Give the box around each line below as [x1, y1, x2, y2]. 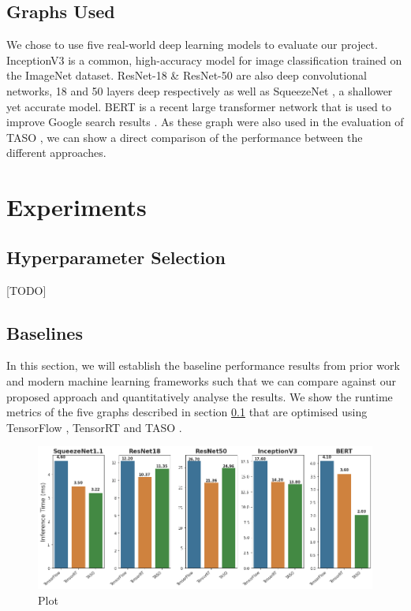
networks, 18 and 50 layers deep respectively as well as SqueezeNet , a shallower [6, 82, 393, 99]
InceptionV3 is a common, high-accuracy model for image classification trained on [6, 51, 402, 68]
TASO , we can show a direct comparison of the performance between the [6, 129, 363, 145]
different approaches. [6, 144, 106, 161]
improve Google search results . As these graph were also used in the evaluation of [6, 114, 404, 130]
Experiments [6, 191, 147, 223]
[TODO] [6, 281, 47, 298]
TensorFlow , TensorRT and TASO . [6, 419, 182, 435]
